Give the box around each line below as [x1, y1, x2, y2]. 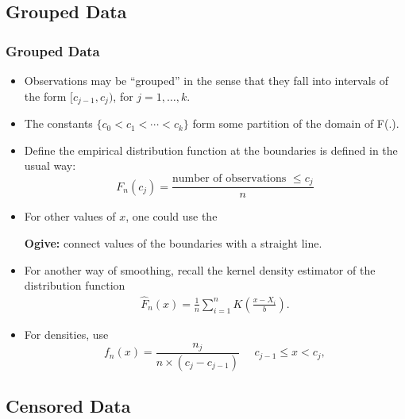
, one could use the [125, 208, 218, 225]
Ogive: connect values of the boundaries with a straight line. [24, 234, 322, 251]
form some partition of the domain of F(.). [192, 115, 399, 132]
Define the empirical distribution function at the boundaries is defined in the [24, 141, 398, 158]
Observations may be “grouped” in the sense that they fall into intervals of [24, 72, 389, 88]
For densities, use [24, 325, 109, 342]
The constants [24, 115, 93, 132]
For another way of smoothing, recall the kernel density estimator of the [24, 261, 376, 278]
